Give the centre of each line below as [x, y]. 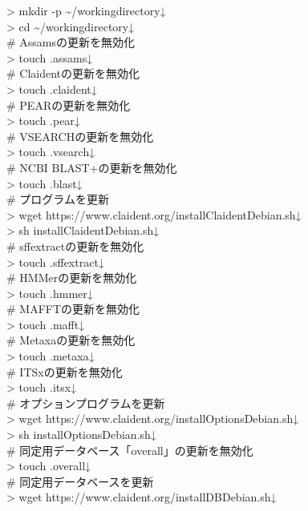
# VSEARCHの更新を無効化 [80, 136]
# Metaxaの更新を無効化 [71, 340]
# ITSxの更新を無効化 [65, 371]
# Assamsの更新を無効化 [71, 42]
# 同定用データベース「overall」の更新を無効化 [130, 450]
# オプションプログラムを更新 [86, 402]
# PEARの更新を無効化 [69, 105]
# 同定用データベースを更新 [80, 481]
